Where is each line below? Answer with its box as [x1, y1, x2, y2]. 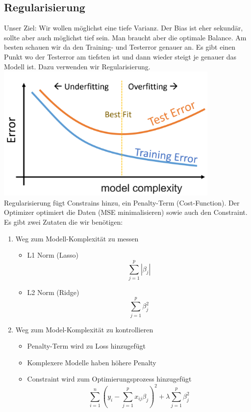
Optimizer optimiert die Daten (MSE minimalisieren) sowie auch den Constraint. [4, 207, 248, 217]
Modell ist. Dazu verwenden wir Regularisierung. [4, 61, 151, 71]
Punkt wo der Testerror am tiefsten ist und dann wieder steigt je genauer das [4, 51, 237, 61]
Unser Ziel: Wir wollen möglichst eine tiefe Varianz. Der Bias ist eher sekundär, [4, 23, 243, 33]
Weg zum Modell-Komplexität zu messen [15, 233, 139, 243]
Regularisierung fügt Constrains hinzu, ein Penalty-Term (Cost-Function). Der [4, 197, 240, 207]
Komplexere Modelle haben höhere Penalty [27, 357, 156, 367]
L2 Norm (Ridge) [27, 287, 79, 297]
